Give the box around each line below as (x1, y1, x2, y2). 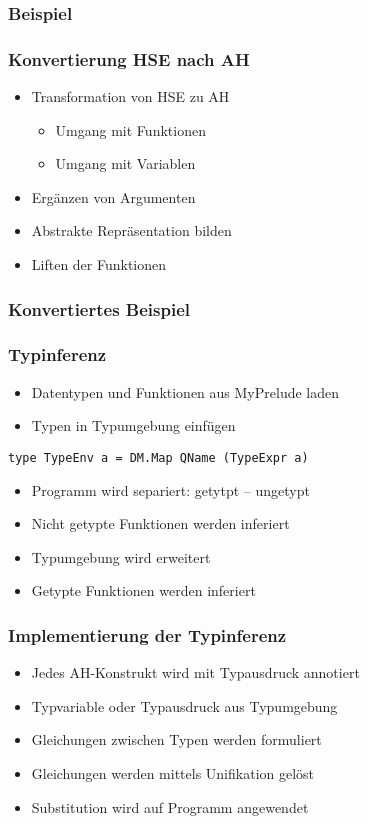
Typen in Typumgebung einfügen (31, 415, 236, 436)
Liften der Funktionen (31, 254, 167, 275)
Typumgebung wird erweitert (31, 546, 211, 567)
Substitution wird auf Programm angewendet (31, 796, 309, 817)
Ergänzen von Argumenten (31, 186, 196, 207)
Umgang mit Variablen (55, 153, 196, 174)
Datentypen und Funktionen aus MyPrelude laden (31, 381, 340, 402)
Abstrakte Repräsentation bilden (31, 220, 232, 241)
